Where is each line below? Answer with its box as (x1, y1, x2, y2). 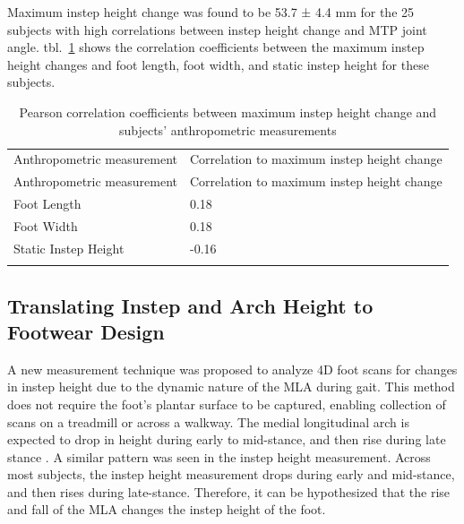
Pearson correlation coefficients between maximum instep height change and (19, 102, 437, 121)
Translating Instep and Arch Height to (7, 291, 374, 319)
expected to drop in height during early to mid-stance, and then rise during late (7, 430, 446, 449)
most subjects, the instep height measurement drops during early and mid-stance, (7, 465, 455, 484)
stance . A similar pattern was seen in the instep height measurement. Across (7, 447, 431, 466)
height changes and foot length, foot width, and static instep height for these (7, 55, 429, 73)
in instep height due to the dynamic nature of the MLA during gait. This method (7, 377, 455, 396)
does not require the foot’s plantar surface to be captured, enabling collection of (7, 394, 446, 413)
